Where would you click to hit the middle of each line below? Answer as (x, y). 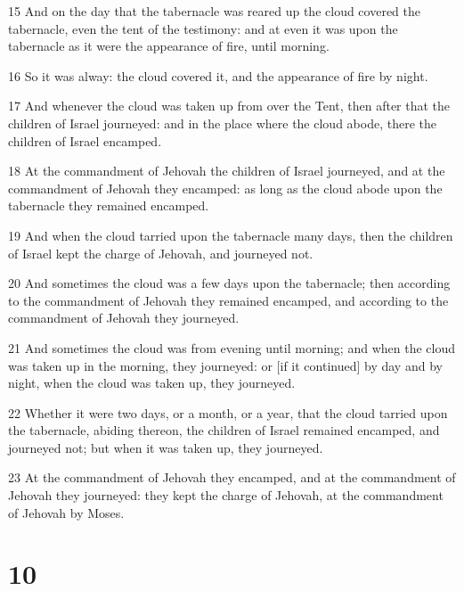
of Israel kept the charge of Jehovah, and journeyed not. (161, 253)
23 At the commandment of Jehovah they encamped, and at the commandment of (232, 477)
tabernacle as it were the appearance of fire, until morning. (169, 46)
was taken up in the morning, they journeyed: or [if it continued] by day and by (225, 365)
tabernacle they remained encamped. (109, 205)
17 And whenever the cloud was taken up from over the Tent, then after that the (229, 106)
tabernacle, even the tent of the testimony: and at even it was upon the (203, 28)
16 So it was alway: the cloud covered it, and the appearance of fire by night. (218, 75)
